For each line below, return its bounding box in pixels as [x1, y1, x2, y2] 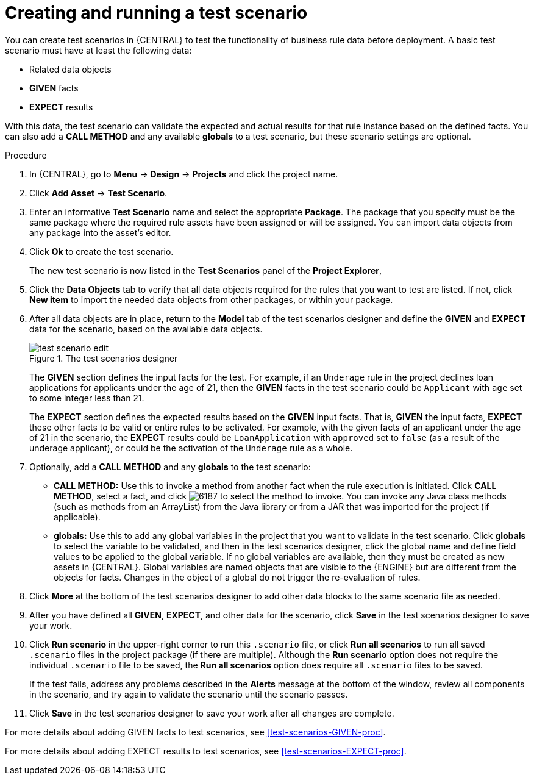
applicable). [54, 511, 101, 522]
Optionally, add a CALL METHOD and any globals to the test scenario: [29, 461, 311, 472]
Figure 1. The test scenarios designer [29, 352, 178, 363]
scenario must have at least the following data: [5, 45, 192, 55]
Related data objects [29, 63, 112, 74]
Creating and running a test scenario [5, 2, 308, 23]
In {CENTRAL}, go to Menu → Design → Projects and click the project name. [29, 168, 338, 179]
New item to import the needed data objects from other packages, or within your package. [29, 294, 393, 305]
